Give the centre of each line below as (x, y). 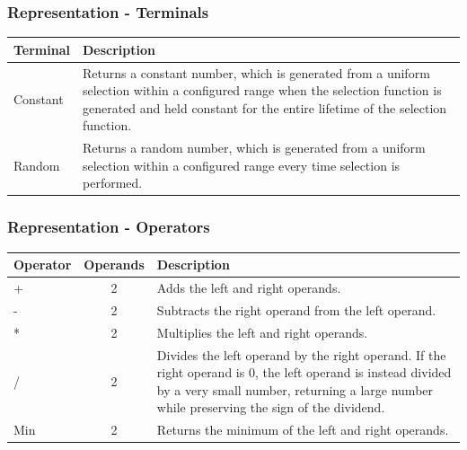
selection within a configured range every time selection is (242, 165)
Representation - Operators (109, 227)
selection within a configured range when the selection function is (262, 90)
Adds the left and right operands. (249, 288)
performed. (113, 183)
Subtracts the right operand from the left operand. (296, 309)
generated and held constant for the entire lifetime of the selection (265, 107)
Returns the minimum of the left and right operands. (303, 430)
